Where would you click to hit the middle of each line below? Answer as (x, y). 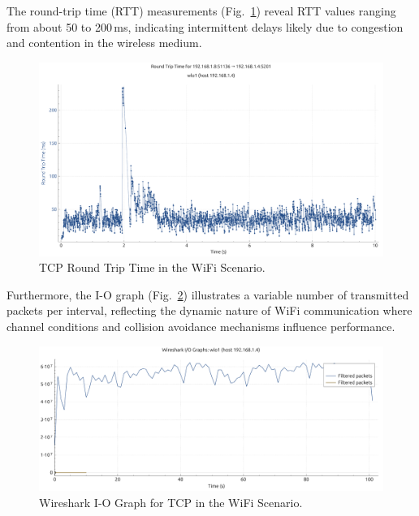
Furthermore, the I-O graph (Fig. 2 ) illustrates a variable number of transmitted (208, 294)
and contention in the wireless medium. (104, 43)
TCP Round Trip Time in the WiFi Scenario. (152, 267)
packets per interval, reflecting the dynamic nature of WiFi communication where (209, 310)
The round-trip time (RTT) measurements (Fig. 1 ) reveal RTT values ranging (201, 11)
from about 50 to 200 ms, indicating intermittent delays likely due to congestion (205, 26)
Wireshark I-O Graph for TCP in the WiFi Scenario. (171, 502)
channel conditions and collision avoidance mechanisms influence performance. (201, 327)
